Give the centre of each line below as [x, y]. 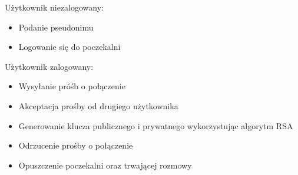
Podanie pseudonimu [56, 27]
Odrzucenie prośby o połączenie [76, 145]
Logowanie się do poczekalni [69, 47]
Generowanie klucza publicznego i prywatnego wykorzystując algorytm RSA [156, 125]
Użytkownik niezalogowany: [54, 7]
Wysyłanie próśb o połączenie [72, 86]
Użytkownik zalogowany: [49, 66]
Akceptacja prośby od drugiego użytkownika [98, 105]
